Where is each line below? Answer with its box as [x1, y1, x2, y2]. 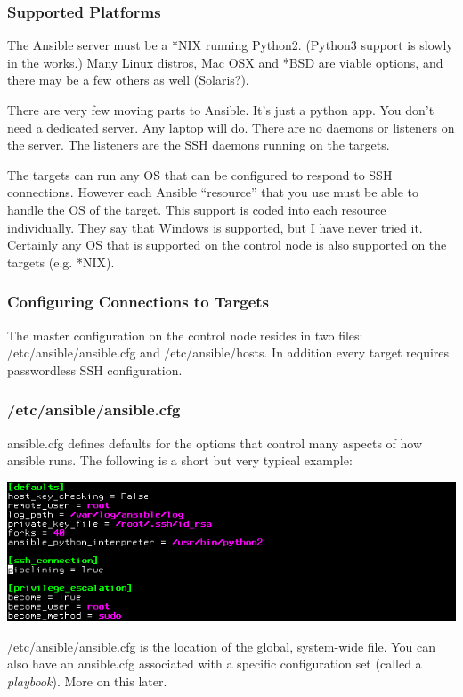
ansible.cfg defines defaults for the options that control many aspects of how [7, 433, 423, 452]
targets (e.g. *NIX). [7, 252, 115, 271]
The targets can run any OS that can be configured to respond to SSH [7, 165, 393, 184]
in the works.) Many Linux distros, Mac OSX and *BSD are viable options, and [7, 53, 443, 71]
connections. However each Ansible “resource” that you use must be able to [7, 183, 419, 201]
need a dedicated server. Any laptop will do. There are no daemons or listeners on [7, 118, 455, 136]
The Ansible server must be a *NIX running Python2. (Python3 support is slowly [7, 36, 453, 54]
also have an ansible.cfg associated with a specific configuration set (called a [7, 654, 422, 673]
